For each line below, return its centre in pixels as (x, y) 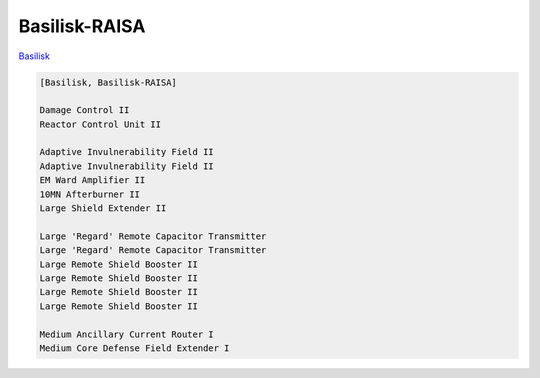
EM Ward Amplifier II (92, 180)
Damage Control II (84, 110)
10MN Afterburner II (89, 194)
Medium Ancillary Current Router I (126, 334)
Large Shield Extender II (103, 208)
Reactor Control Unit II (100, 124)
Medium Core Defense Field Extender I (134, 348)
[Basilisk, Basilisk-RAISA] (108, 82)
